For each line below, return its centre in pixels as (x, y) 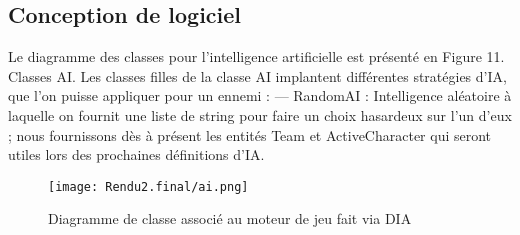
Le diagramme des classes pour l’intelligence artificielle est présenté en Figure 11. (256, 56)
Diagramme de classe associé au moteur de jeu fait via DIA (230, 218)
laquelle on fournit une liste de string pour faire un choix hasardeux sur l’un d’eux (260, 114)
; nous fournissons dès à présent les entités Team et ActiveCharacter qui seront (250, 134)
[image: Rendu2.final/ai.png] (148, 186)
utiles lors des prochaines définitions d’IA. (136, 154)
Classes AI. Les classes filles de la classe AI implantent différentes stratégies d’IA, (257, 75)
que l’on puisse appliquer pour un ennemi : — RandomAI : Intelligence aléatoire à (260, 95)
